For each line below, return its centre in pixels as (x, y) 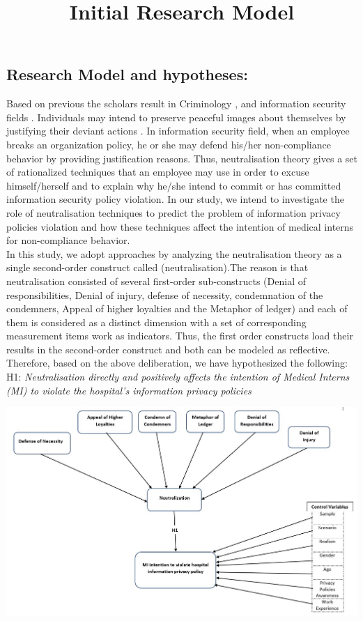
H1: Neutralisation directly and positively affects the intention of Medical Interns (178, 377)
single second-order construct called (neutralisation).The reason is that (157, 267)
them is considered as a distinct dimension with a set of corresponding (156, 322)
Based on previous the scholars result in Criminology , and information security (176, 103)
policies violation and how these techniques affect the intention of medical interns (180, 226)
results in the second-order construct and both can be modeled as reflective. (168, 349)
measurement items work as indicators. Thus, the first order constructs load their (180, 336)
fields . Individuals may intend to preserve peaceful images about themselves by (176, 117)
